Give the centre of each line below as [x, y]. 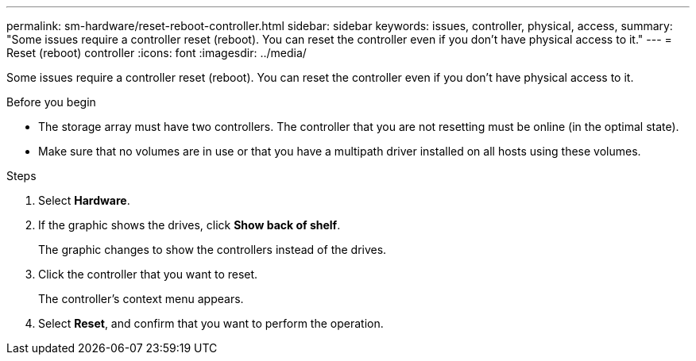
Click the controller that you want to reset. [148, 274]
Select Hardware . [84, 200]
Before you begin [51, 102]
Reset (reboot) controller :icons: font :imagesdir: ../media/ [157, 53]
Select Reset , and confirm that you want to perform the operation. [211, 323]
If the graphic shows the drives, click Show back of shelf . [189, 225]
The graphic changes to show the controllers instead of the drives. [213, 250]
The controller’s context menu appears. [141, 299]
